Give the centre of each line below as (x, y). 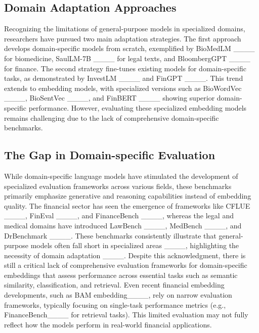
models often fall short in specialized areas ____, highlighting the (135, 245)
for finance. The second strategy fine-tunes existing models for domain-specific (125, 68)
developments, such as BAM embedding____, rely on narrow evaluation (118, 295)
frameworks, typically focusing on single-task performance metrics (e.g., (115, 304)
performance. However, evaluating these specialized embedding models (138, 107)
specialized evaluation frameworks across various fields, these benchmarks (118, 186)
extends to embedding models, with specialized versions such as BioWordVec (123, 88)
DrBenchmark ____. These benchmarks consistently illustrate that (110, 235)
